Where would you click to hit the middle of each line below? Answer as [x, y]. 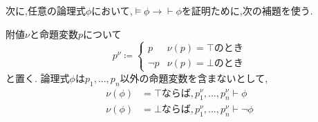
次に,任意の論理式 [46, 10]
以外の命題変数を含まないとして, [194, 78]
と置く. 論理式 [38, 78]
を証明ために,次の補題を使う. [247, 10]
